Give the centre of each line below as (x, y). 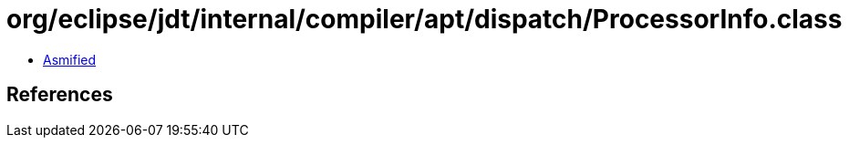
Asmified (70, 59)
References (60, 95)
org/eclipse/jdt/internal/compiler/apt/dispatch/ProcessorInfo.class (424, 19)
